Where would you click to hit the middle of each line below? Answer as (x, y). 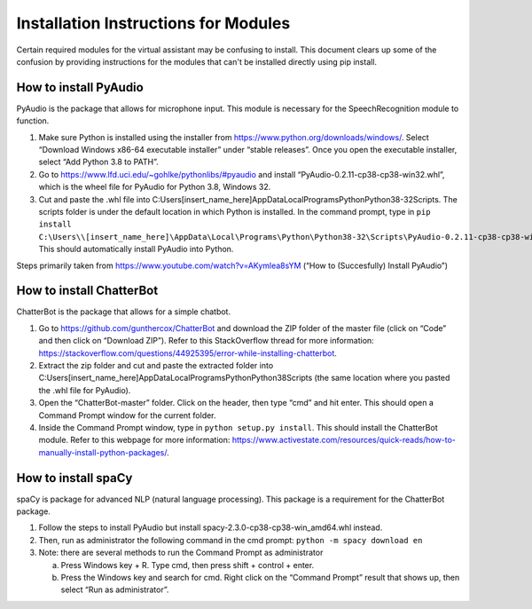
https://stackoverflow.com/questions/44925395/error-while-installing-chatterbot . (188, 353)
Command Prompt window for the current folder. (127, 415)
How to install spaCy (74, 478)
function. (33, 121)
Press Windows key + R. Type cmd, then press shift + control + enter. (188, 565)
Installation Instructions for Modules (153, 23)
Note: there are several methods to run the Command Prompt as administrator (181, 553)
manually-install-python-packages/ (103, 452)
